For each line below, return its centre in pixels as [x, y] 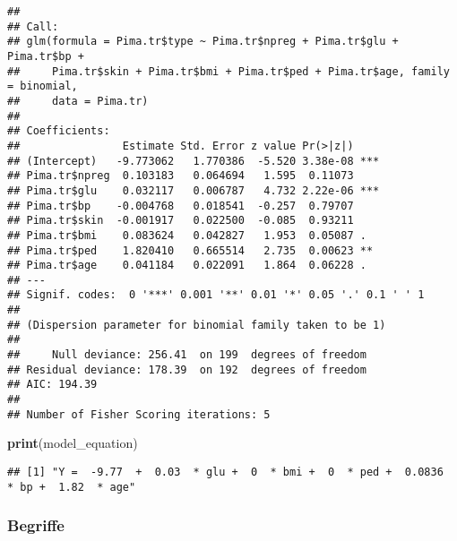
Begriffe [36, 525]
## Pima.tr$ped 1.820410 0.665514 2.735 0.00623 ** [190, 250]
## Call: [33, 26]
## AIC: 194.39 [52, 385]
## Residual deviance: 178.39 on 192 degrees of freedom [187, 369]
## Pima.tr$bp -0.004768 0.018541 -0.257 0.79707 [181, 206]
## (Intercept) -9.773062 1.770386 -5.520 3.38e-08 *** [194, 161]
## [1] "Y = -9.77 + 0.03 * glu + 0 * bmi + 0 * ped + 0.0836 [225, 472]
